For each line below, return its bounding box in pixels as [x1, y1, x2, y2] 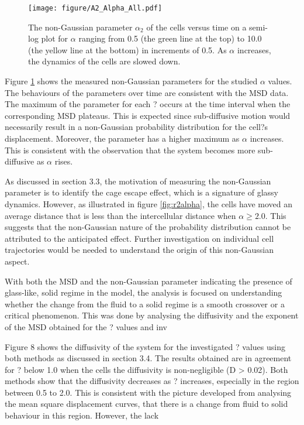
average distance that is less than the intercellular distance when [5, 209, 236, 221]
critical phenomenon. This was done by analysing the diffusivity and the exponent [5, 309, 299, 321]
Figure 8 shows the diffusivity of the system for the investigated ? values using [5, 340, 285, 352]
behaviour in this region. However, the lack [5, 409, 159, 421]
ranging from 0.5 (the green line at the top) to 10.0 [78, 32, 262, 44]
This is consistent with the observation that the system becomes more [5, 143, 255, 156]
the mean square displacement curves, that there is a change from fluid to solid [5, 397, 288, 410]
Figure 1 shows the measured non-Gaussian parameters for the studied [5, 75, 258, 87]
